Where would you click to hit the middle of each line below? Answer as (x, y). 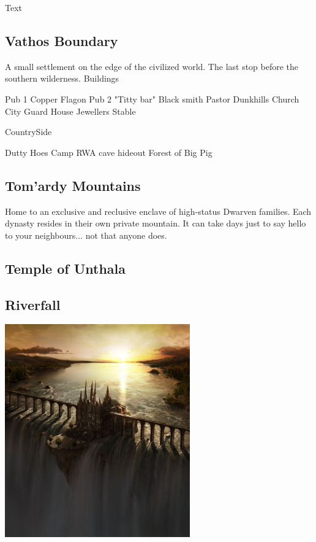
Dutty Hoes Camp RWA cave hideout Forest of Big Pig (109, 152)
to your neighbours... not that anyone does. (86, 235)
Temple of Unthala (66, 268)
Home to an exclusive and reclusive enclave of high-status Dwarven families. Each (158, 211)
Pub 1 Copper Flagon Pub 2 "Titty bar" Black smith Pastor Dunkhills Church (152, 99)
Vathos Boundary (62, 40)
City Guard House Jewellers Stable (70, 111)
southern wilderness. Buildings (62, 78)
